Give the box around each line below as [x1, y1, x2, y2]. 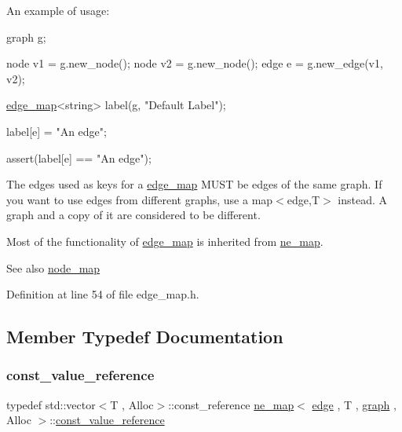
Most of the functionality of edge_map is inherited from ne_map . [6, 232, 323, 249]
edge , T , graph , [312, 396, 397, 412]
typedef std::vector [6, 396, 96, 412]
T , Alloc [110, 396, 154, 412]
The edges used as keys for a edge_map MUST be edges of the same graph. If [6, 176, 382, 192]
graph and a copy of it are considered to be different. [6, 207, 261, 223]
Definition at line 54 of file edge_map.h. [6, 286, 199, 302]
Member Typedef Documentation [6, 324, 283, 349]
